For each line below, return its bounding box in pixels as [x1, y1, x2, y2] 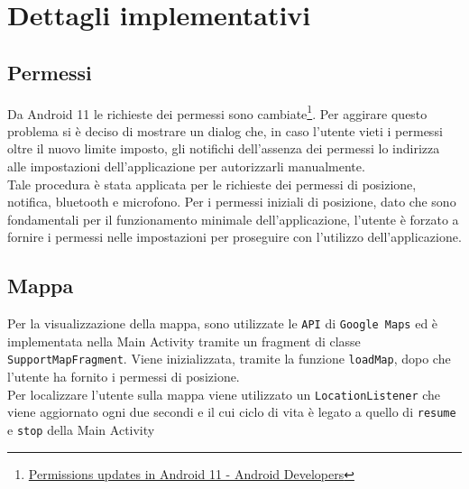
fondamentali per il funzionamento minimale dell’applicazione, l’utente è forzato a [7, 209, 459, 228]
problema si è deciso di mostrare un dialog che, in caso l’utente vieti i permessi [7, 121, 443, 140]
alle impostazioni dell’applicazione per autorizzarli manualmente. [7, 157, 365, 176]
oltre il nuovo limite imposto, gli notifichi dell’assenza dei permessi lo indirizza [7, 139, 440, 158]
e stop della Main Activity [7, 420, 155, 438]
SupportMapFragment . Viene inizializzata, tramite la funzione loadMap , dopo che [7, 349, 451, 368]
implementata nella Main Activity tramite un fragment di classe [7, 331, 361, 350]
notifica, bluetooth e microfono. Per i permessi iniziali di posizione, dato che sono [7, 192, 456, 211]
